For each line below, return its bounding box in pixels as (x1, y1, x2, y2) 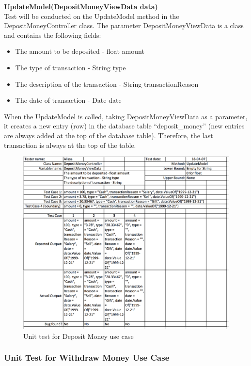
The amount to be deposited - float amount (15, 46, 144, 56)
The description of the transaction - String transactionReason (15, 79, 199, 89)
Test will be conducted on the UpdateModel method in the (4, 11, 179, 21)
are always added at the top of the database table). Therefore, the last (4, 130, 213, 140)
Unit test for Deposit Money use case (23, 331, 134, 341)
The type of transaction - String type (15, 62, 126, 72)
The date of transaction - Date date (15, 95, 122, 105)
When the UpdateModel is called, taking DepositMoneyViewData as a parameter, (4, 111, 248, 121)
